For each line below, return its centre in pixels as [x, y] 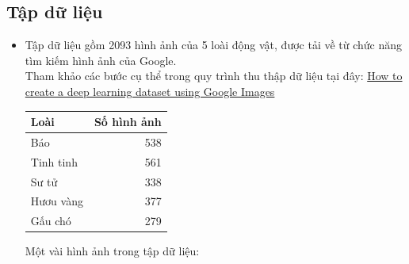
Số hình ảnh [128, 122]
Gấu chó [51, 221]
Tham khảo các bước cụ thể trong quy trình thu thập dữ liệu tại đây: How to [214, 76]
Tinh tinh [54, 161]
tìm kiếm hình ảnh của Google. [101, 60]
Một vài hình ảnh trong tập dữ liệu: [112, 251]
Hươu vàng [57, 201]
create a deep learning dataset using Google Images [150, 91]
